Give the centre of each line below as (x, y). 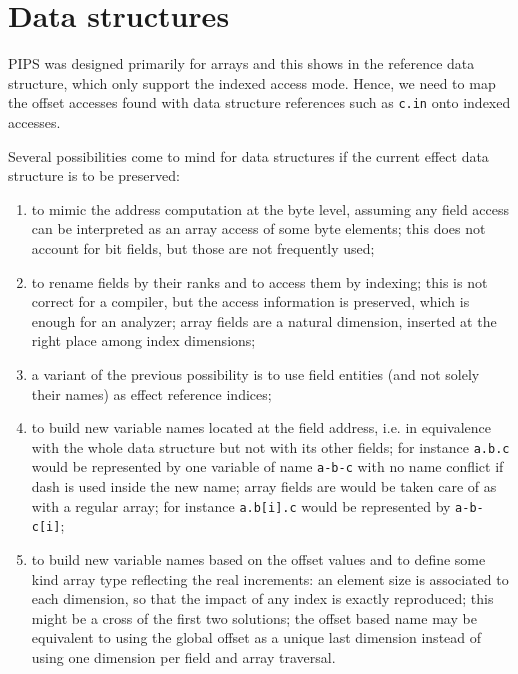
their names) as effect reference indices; (151, 393)
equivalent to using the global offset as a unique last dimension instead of (256, 637)
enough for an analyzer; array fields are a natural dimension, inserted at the (264, 320)
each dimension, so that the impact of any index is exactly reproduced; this (262, 598)
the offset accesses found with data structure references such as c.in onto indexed (259, 102)
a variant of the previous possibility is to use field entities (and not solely (255, 373)
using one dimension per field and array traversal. (183, 656)
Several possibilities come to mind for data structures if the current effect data (248, 155)
